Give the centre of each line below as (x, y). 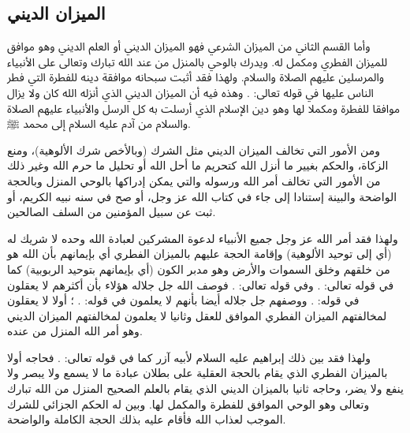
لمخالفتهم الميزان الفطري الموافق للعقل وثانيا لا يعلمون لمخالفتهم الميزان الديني (197, 315)
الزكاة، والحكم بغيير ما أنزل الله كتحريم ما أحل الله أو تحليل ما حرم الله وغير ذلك (198, 165)
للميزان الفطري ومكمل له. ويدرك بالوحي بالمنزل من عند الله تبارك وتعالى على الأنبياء (198, 61)
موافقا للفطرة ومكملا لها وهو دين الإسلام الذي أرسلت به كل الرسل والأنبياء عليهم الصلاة (204, 108)
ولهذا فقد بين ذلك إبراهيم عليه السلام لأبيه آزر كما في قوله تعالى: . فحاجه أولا (189, 357)
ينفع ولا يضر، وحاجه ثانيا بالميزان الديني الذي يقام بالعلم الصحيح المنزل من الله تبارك (205, 388)
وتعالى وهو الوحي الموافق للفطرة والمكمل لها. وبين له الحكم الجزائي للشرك (188, 403)
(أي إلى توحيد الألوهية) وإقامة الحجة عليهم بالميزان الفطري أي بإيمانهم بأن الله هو (199, 254)
